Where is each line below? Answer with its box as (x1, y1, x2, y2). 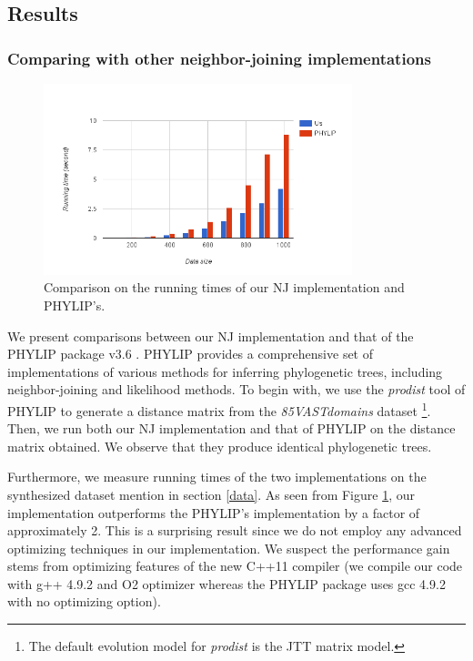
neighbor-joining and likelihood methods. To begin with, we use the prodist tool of (7, 380, 466, 399)
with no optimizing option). (7, 592, 161, 611)
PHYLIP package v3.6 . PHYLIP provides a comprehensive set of (7, 344, 374, 363)
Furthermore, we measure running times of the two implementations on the (7, 467, 427, 486)
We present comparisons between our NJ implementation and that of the (7, 326, 414, 345)
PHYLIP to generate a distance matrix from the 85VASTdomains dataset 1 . (7, 398, 431, 420)
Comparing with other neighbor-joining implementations (7, 46, 431, 69)
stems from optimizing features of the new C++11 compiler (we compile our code (7, 556, 463, 575)
